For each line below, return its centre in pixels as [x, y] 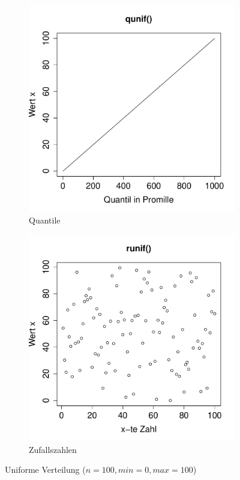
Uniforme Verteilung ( [45, 469]
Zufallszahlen [53, 449]
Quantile [45, 220]
